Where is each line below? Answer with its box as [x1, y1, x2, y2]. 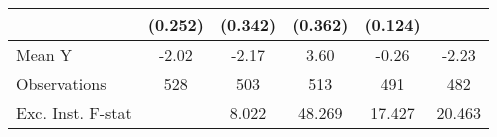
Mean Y [16, 43, 73, 66]
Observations [16, 72, 107, 95]
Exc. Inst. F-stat [16, 101, 132, 124]
